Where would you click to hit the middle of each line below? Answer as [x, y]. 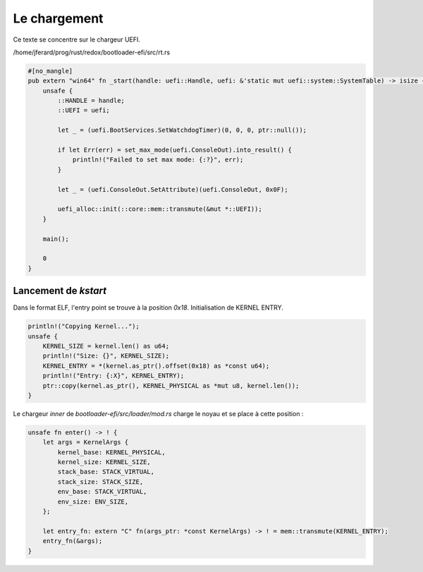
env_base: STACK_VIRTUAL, [102, 492]
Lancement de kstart [60, 291]
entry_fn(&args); [73, 541]
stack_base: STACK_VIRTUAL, [106, 472]
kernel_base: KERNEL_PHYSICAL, [111, 452]
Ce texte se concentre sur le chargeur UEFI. [77, 39]
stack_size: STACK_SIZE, [100, 482]
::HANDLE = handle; [91, 101]
